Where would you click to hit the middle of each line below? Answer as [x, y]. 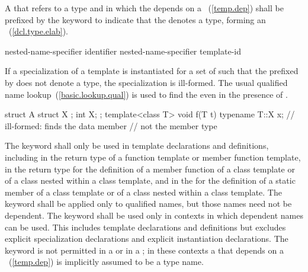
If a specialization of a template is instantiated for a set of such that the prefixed [152, 71]
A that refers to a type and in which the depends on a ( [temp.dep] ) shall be [144, 8]
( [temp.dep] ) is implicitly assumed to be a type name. [106, 262]
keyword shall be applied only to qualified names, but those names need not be [148, 204]
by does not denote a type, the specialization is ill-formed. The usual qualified [146, 82]
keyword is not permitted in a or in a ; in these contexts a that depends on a [144, 250]
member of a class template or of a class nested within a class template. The [143, 192]
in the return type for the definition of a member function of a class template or [150, 169]
